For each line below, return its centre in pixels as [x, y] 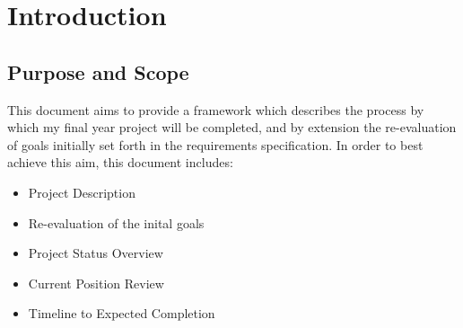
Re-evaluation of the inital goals [116, 222]
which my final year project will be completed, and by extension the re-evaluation [232, 127]
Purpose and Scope [98, 71]
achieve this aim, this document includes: [120, 162]
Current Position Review [96, 283]
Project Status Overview [96, 253]
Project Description [82, 192]
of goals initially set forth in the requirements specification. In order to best [215, 144]
